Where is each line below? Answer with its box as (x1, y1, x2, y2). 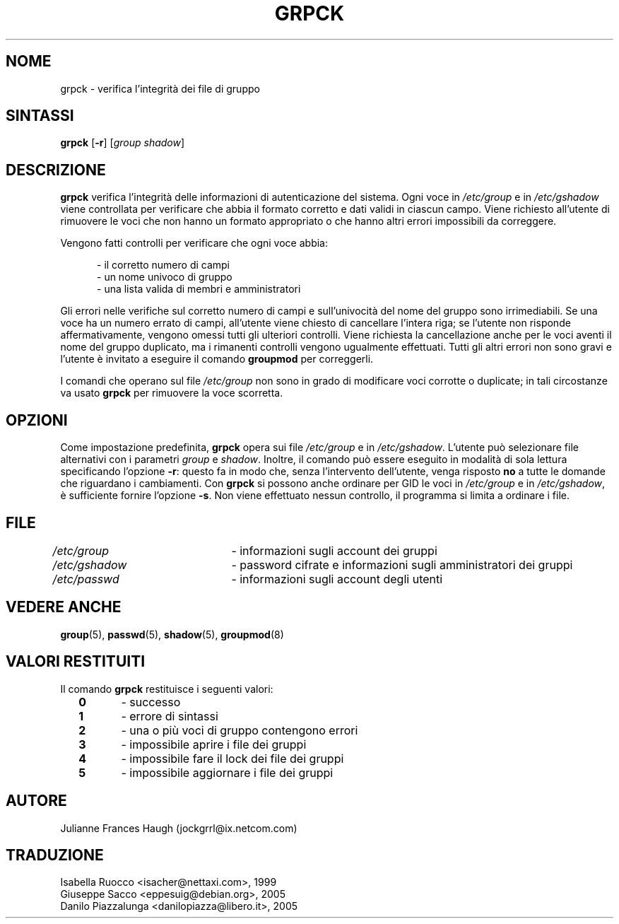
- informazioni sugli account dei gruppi (231, 543, 437, 558)
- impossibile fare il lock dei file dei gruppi (121, 751, 344, 766)
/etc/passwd (52, 571, 119, 586)
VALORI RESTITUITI (6, 653, 146, 671)
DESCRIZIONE (6, 160, 106, 179)
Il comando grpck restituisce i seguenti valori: (60, 682, 273, 695)
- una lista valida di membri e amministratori (97, 283, 301, 296)
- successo (121, 694, 181, 709)
